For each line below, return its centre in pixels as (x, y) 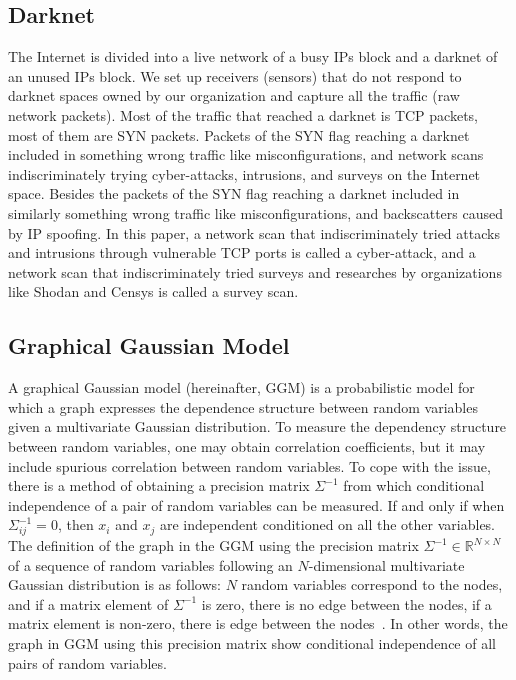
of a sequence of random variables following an (150, 564)
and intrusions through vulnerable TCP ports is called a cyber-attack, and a (242, 252)
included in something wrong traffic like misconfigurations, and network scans (246, 154)
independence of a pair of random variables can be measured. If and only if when (256, 504)
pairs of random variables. (87, 662)
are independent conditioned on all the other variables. (327, 524)
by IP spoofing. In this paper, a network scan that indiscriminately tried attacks (254, 232)
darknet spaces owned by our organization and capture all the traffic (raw (234, 95)
